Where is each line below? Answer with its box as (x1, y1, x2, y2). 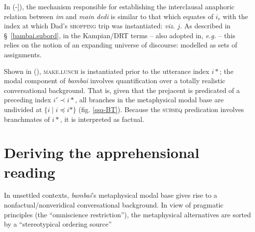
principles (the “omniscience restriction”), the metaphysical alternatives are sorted (4, 209, 251, 219)
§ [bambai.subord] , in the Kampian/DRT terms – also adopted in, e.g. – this (4, 30, 235, 40)
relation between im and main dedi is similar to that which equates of (4, 11, 213, 21)
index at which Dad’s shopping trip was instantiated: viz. (4, 21, 175, 31)
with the (223, 11, 248, 21)
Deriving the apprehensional (4, 142, 200, 162)
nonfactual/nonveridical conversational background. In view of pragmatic (4, 200, 224, 210)
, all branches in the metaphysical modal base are (75, 94, 224, 105)
